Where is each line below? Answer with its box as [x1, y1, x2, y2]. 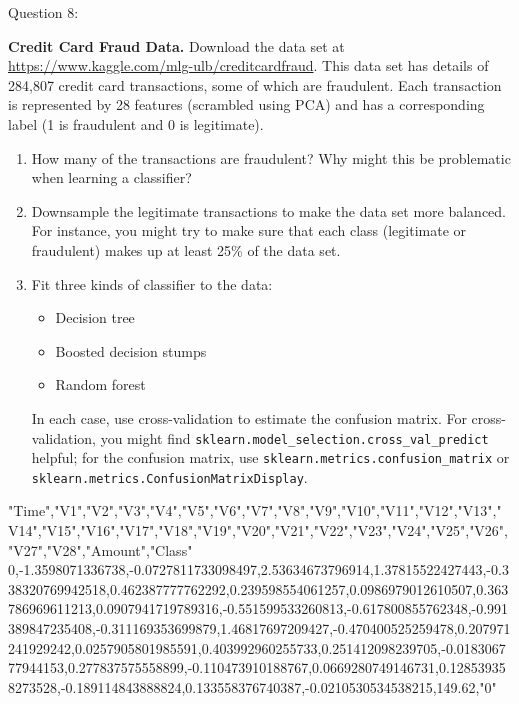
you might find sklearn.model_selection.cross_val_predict [100, 427, 489, 448]
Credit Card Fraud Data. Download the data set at [8, 35, 345, 56]
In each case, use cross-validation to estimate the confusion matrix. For [31, 407, 467, 428]
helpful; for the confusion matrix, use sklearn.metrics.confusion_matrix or [31, 447, 510, 468]
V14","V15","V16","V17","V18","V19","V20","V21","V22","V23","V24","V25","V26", [8, 520, 508, 541]
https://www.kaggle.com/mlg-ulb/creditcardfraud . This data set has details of [8, 55, 489, 76]
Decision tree [55, 307, 135, 328]
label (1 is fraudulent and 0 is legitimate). [8, 113, 264, 134]
